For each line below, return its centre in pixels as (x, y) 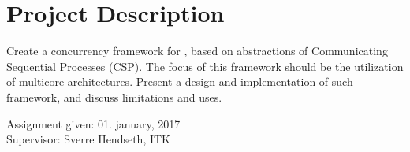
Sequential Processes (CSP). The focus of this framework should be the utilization (205, 66)
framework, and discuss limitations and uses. (114, 96)
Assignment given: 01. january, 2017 (93, 123)
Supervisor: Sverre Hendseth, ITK (88, 139)
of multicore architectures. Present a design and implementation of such (180, 82)
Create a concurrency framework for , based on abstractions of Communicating (197, 51)
